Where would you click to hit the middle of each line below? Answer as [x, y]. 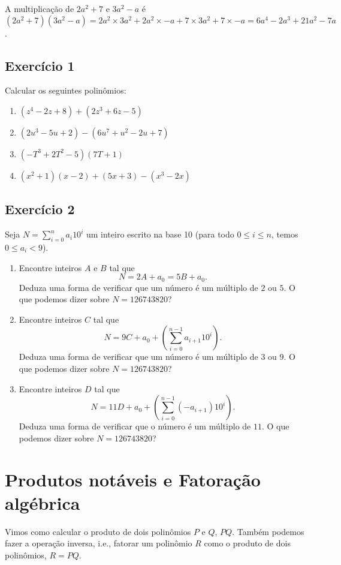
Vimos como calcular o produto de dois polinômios [98, 531]
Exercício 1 [40, 65]
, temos [285, 234]
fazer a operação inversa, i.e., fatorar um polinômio [99, 543]
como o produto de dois [247, 543]
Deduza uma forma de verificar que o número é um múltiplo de [135, 426]
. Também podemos [268, 531]
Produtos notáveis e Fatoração [133, 479]
